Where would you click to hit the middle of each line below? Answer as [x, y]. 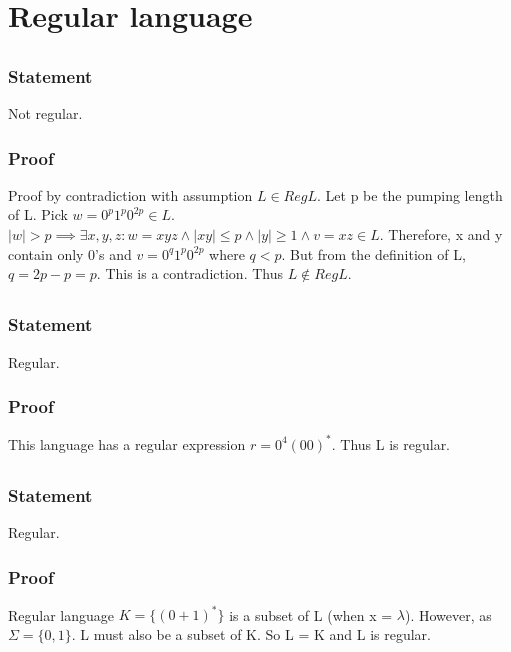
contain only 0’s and [70, 253]
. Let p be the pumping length [410, 194]
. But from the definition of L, [373, 253]
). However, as [448, 614]
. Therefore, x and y [441, 234]
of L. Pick [38, 214]
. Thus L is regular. [391, 443]
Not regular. [45, 113]
